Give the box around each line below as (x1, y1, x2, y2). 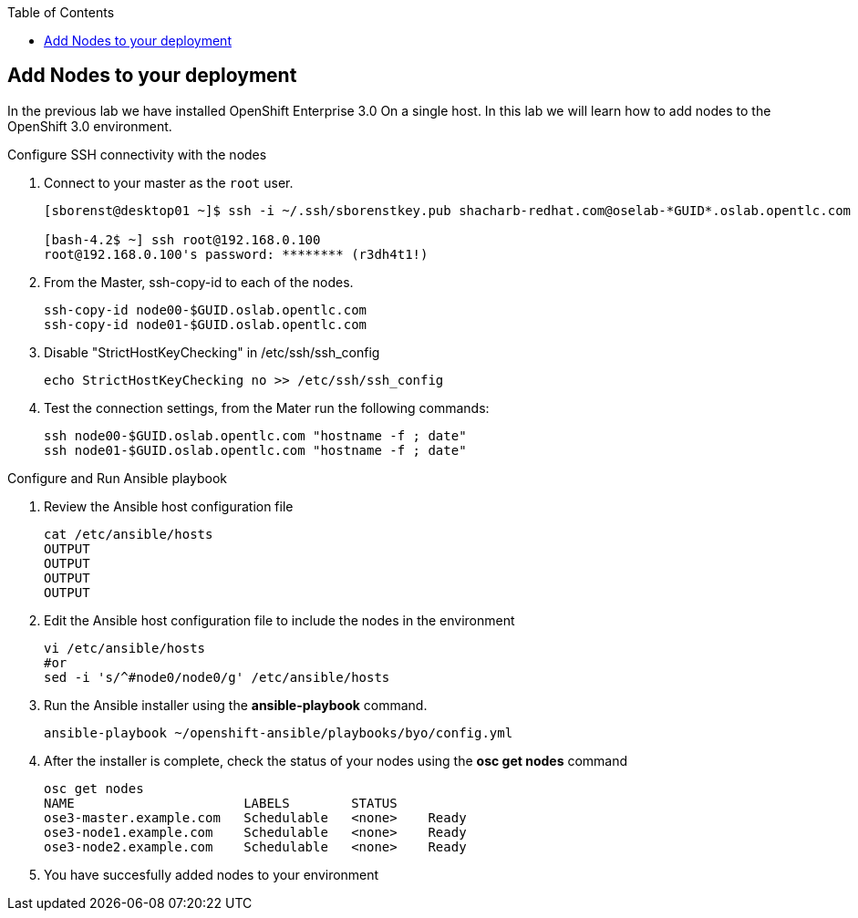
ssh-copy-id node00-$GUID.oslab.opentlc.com (44, 302, 367, 317)
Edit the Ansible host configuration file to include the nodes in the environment (44, 612, 515, 628)
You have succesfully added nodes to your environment (44, 866, 379, 882)
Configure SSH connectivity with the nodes (7, 146, 267, 162)
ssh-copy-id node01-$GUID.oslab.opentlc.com (44, 316, 367, 332)
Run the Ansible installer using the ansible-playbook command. (44, 696, 428, 713)
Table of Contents (7, 5, 115, 20)
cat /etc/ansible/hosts (44, 526, 213, 542)
